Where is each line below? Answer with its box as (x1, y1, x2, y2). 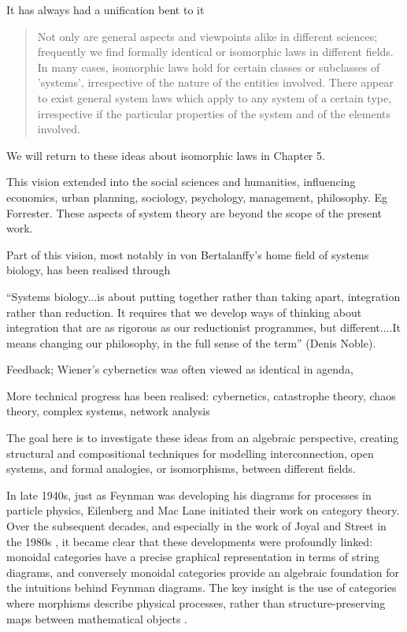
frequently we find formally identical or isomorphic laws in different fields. (37, 43, 394, 60)
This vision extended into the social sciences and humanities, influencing (6, 173, 356, 190)
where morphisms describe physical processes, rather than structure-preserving (6, 595, 386, 611)
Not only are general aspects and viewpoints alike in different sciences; (37, 28, 378, 44)
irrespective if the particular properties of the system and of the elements (37, 105, 391, 121)
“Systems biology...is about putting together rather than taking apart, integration (6, 288, 401, 304)
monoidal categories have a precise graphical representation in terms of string (6, 548, 379, 565)
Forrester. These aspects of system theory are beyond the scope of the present (6, 204, 382, 221)
